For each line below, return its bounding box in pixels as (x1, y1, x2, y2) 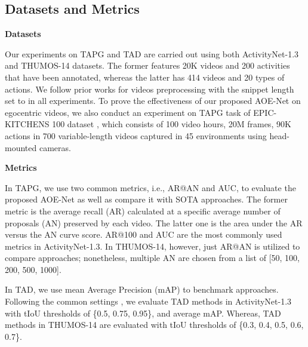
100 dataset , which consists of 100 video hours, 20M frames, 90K (52, 118, 291, 130)
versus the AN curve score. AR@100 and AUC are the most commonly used (5, 228, 282, 241)
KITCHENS (5, 118, 50, 130)
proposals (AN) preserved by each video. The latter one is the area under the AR (5, 216, 303, 229)
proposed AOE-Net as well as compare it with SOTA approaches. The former (5, 193, 288, 205)
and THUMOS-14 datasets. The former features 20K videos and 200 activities (5, 59, 290, 72)
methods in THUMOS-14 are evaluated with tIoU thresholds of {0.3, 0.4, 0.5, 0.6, (5, 318, 304, 331)
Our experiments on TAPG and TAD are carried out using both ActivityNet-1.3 (5, 47, 299, 60)
